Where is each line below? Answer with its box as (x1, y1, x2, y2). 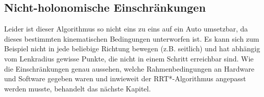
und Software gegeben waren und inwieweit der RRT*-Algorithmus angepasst (4, 73, 246, 84)
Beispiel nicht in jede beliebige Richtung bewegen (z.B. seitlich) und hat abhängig (4, 43, 260, 54)
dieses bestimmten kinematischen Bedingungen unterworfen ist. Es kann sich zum (4, 33, 259, 44)
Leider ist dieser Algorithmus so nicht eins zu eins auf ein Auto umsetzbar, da (4, 23, 248, 34)
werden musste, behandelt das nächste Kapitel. (4, 83, 151, 93)
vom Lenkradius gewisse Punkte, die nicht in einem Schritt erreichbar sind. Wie (4, 53, 254, 63)
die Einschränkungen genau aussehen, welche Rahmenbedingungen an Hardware (4, 63, 254, 74)
